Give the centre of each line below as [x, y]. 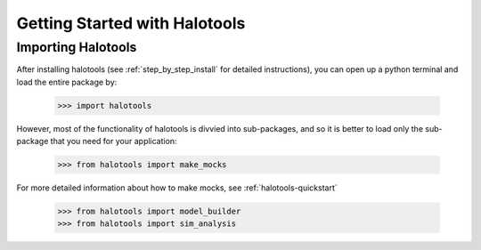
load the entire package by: [67, 82]
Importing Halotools [77, 47]
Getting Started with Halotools [131, 23]
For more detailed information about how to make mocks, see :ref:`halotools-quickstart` [177, 188]
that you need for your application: [114, 141]
